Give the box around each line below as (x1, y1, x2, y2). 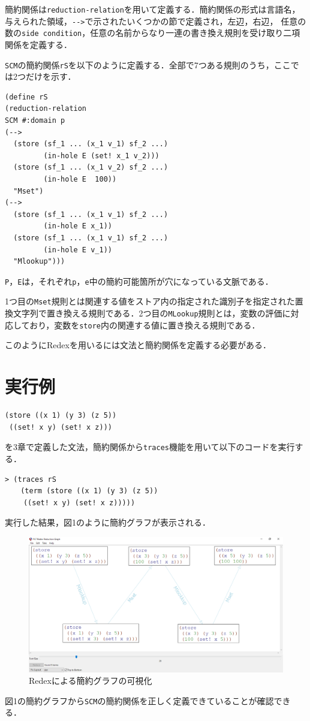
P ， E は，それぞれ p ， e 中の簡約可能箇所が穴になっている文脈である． (5, 274, 273, 287)
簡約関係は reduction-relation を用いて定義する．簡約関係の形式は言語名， (5, 3, 300, 15)
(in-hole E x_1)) (43, 222, 112, 231)
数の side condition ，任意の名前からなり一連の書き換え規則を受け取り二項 (5, 26, 300, 39)
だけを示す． (25, 70, 76, 83)
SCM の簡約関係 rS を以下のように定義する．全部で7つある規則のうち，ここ (5, 58, 291, 71)
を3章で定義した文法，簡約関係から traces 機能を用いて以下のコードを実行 (5, 441, 295, 453)
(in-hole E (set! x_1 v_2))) (43, 151, 159, 160)
